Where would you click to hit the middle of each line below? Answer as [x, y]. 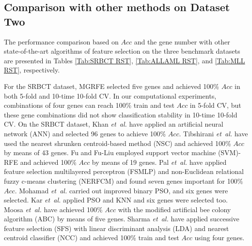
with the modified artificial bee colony [174, 209]
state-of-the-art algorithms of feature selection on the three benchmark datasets [122, 51]
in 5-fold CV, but [215, 105]
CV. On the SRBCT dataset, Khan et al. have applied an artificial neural [114, 124]
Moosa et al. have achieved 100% [53, 209]
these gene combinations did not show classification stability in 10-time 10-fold [121, 114]
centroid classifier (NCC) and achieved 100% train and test [92, 238]
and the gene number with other [182, 41]
